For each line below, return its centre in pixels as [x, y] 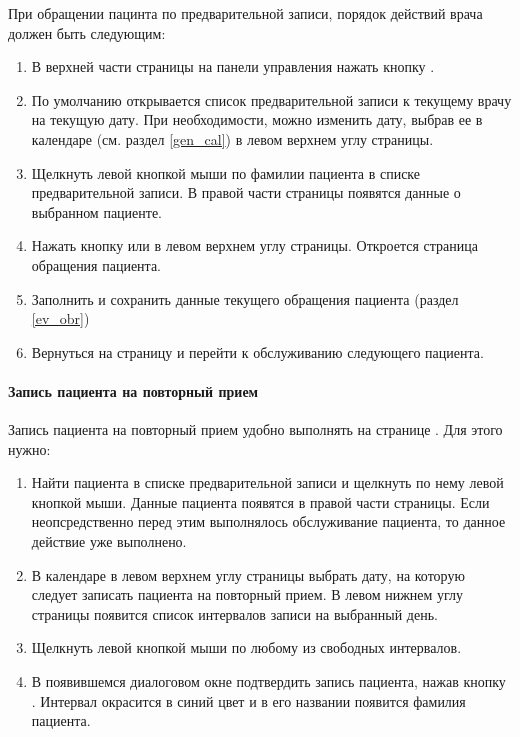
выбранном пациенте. [97, 211]
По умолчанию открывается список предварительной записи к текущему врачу [271, 99]
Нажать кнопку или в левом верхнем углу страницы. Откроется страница [254, 245]
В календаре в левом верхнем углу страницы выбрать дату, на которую [248, 574]
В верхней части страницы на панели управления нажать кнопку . [233, 66]
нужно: [29, 448]
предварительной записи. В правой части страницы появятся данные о [246, 192]
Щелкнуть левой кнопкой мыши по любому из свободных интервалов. [246, 647]
